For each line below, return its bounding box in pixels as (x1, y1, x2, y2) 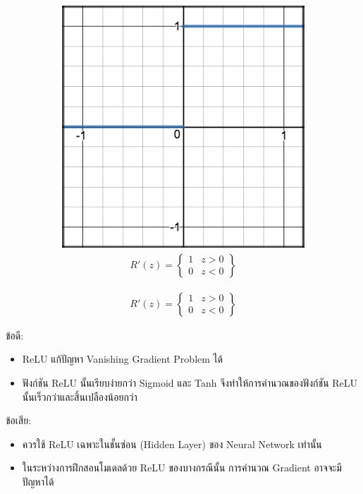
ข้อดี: (6, 327, 24, 342)
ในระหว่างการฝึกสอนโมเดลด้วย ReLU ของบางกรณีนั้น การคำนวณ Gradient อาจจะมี (22, 460, 342, 475)
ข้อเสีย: (6, 413, 31, 428)
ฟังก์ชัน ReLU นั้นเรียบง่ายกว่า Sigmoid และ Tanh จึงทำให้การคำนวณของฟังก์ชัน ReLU (22, 375, 358, 390)
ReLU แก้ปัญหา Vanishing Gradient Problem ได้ (22, 351, 223, 366)
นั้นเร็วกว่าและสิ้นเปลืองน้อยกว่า (22, 389, 137, 404)
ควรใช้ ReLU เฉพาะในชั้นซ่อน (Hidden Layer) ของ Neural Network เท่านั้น (22, 436, 322, 451)
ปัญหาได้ (22, 474, 54, 488)
